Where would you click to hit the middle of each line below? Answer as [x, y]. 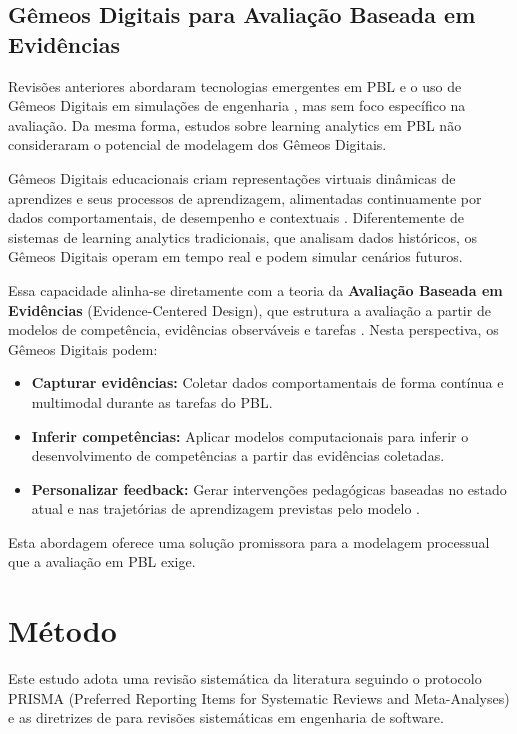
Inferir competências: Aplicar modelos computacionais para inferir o [250, 435]
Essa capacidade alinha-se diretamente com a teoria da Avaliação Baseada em [255, 289]
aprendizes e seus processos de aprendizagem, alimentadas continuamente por [245, 197]
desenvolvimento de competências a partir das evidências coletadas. [238, 455]
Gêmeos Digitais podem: [83, 348]
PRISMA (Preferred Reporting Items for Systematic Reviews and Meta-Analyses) [259, 697]
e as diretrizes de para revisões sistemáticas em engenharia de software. [226, 717]
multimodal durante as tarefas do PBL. [152, 401]
